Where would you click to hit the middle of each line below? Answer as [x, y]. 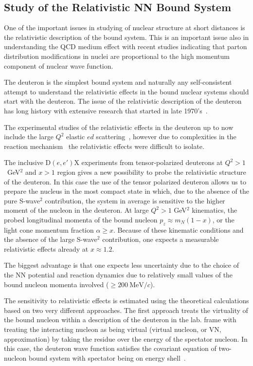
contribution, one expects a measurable [161, 239]
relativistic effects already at [46, 248]
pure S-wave [22, 200]
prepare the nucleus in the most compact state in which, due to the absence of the [126, 191]
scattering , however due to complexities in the [166, 137]
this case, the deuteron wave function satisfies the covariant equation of [110, 348]
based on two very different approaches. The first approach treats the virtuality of [126, 310]
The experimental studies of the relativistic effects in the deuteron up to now [119, 127]
